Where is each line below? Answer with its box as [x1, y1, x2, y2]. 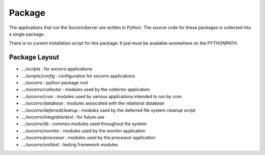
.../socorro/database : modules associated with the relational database [21, 101, 164, 106]
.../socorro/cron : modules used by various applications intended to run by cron [21, 93, 182, 99]
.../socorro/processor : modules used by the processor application [21, 135, 156, 141]
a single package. [9, 31, 45, 37]
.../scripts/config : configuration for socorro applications [21, 73, 135, 78]
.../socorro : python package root [21, 80, 88, 86]
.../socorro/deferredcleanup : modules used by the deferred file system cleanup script [21, 107, 196, 113]
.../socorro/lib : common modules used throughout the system [21, 121, 147, 127]
